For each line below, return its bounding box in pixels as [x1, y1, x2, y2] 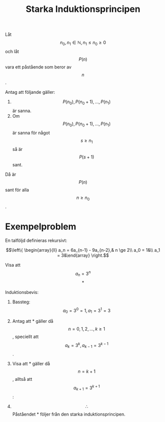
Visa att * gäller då [12, 361, 50, 367]
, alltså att [12, 376, 33, 382]
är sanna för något [12, 130, 50, 136]
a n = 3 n [75, 270, 91, 278]
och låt [5, 48, 19, 54]
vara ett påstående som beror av [5, 64, 72, 70]
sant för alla [5, 187, 29, 193]
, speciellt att [12, 334, 39, 340]
